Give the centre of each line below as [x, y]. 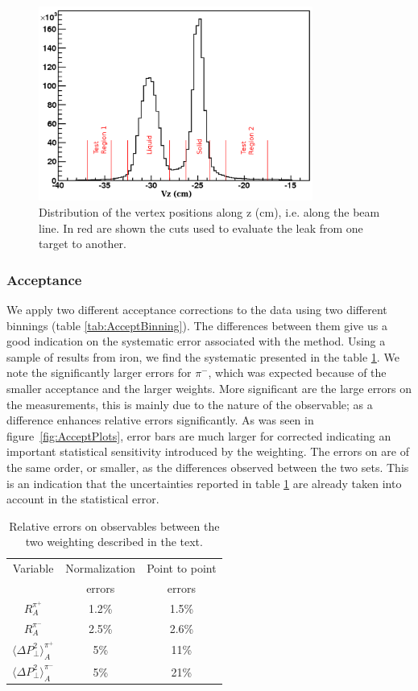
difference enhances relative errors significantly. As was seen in [160, 420]
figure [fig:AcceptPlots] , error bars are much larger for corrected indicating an [199, 435]
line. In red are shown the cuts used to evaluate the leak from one [201, 228]
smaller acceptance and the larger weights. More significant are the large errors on [209, 389]
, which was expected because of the [297, 372]
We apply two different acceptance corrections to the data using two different [197, 310]
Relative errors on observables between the [114, 525]
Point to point [182, 568]
